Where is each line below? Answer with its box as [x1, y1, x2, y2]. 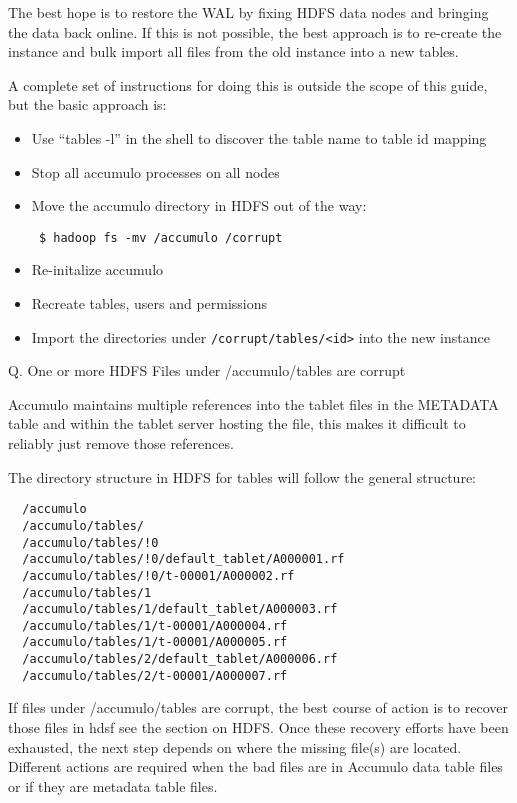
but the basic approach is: [8, 94, 167, 115]
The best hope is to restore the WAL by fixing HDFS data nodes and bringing [8, 2, 489, 22]
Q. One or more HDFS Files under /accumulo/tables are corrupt [8, 360, 406, 381]
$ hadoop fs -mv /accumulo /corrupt [38, 230, 283, 245]
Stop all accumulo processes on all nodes [31, 161, 280, 182]
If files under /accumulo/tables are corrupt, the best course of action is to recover [8, 697, 508, 718]
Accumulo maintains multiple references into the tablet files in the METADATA [8, 393, 499, 414]
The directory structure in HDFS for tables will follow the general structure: [8, 466, 477, 487]
